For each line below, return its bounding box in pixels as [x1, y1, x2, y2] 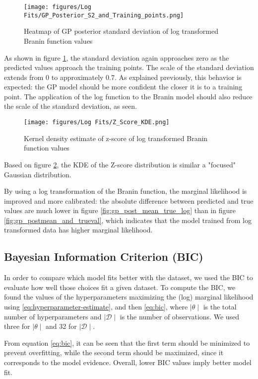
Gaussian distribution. [4, 169, 71, 179]
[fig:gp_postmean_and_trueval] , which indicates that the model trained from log [4, 215, 252, 225]
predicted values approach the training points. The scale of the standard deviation [4, 62, 254, 73]
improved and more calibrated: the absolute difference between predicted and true [4, 195, 254, 206]
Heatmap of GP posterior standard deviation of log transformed [24, 26, 218, 36]
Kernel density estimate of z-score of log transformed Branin [24, 133, 208, 143]
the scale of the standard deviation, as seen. [4, 101, 137, 111]
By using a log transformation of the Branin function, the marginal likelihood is [4, 186, 247, 196]
